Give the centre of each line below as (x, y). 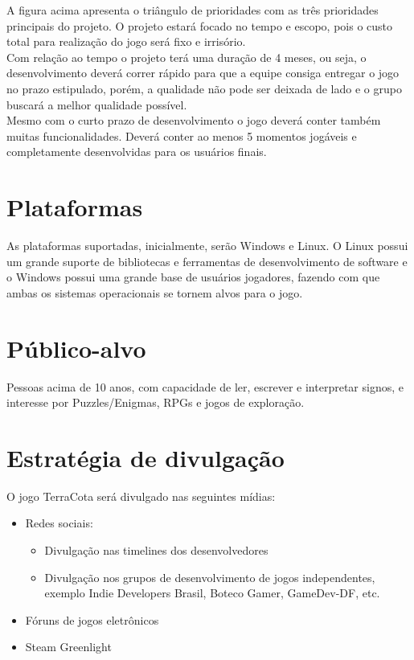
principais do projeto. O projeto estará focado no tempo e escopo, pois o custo (200, 25)
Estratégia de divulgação (146, 457)
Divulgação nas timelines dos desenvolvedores (156, 550)
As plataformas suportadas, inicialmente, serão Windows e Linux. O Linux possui (207, 246)
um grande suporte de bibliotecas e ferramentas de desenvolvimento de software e (207, 261)
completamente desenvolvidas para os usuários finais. (137, 152)
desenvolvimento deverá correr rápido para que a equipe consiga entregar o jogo (203, 73)
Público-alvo (76, 348)
